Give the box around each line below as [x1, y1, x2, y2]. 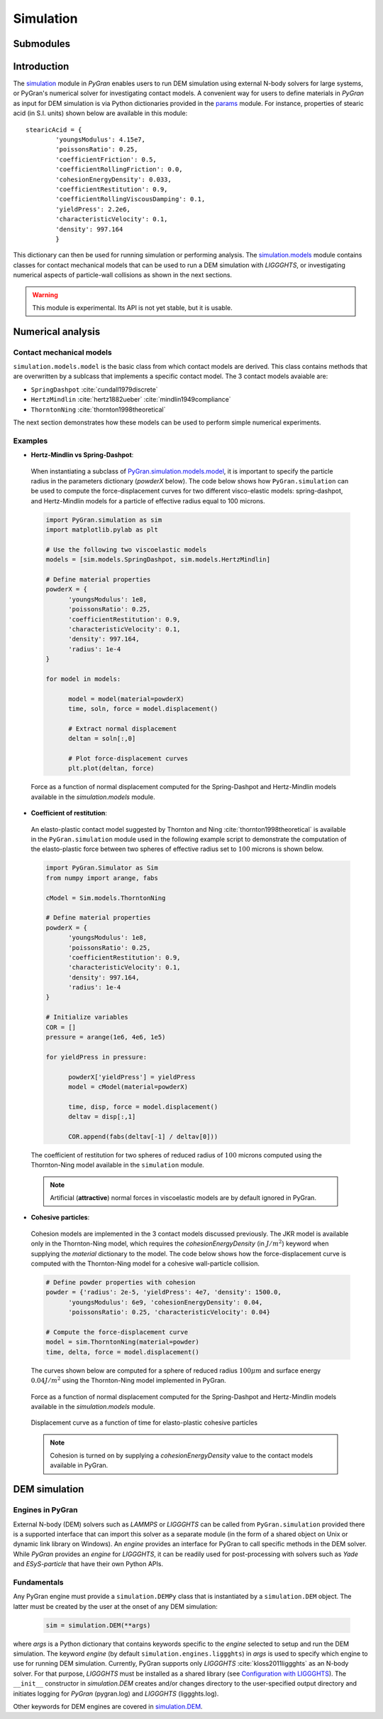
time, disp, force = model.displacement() [68, 1103, 218, 1110]
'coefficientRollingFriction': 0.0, [55, 166, 184, 173]
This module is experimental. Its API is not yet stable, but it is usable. [32, 303, 233, 312]
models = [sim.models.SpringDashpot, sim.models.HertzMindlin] [45, 555, 271, 564]
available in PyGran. [50, 1461, 109, 1469]
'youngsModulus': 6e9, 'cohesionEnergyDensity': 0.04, [68, 1298, 263, 1306]
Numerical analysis [13, 326, 101, 338]
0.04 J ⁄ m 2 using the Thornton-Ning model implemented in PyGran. [30, 1376, 226, 1385]
